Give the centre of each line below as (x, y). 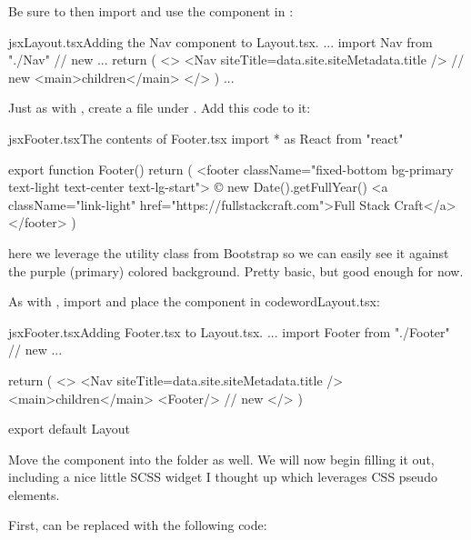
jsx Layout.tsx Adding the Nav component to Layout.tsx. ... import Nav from (220, 41)
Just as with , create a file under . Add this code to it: (160, 108)
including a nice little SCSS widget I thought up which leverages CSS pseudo (223, 477)
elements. (34, 494)
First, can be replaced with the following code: (138, 525)
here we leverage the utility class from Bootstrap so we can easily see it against (229, 252)
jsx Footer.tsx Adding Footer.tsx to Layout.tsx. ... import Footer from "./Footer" (229, 331)
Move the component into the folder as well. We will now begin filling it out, (221, 459)
